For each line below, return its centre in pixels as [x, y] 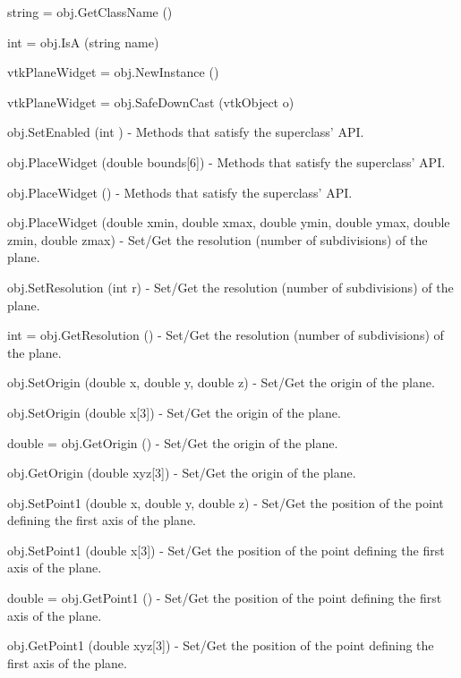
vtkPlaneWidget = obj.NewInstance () [113, 72]
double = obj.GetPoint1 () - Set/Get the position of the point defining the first [225, 598]
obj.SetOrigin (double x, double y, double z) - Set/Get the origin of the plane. [221, 382]
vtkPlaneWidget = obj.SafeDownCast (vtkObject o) [151, 102]
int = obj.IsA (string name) [83, 42]
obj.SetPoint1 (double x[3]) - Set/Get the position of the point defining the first [226, 550]
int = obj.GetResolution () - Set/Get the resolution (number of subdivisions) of [226, 335]
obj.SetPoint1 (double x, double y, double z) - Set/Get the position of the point [226, 502]
